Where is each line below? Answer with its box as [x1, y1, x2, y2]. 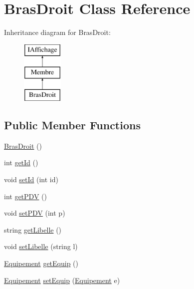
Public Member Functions [4, 117, 141, 133]
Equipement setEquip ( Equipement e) [4, 275, 120, 285]
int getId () [4, 157, 38, 168]
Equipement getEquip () [4, 258, 79, 269]
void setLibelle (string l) [4, 241, 78, 252]
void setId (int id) [4, 174, 58, 185]
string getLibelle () [4, 224, 62, 235]
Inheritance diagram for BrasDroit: [4, 27, 111, 37]
